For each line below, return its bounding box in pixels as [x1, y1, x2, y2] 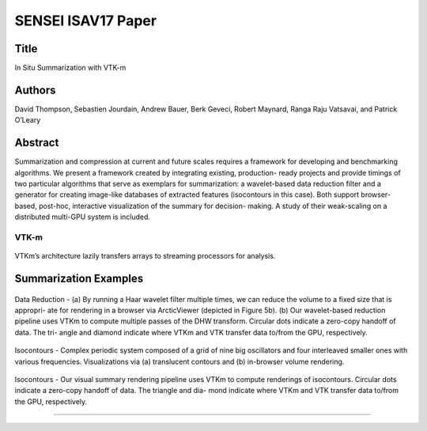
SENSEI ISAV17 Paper [14, 12, 157, 29]
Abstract [14, 136, 59, 149]
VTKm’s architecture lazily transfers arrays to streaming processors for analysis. [14, 251, 276, 261]
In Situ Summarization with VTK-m [14, 63, 127, 73]
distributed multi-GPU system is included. [14, 212, 150, 221]
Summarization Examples [14, 271, 144, 285]
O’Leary [14, 115, 41, 125]
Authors [14, 83, 56, 96]
